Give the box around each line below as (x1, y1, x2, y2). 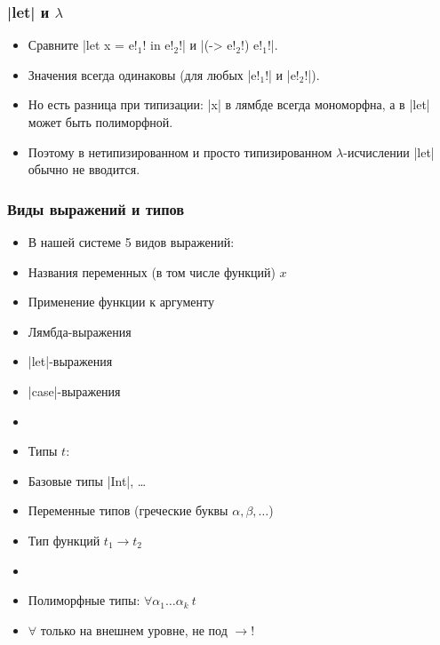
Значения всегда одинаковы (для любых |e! (28, 65, 260, 84)
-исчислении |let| (343, 142, 435, 161)
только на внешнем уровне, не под (40, 620, 228, 639)
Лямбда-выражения (28, 322, 132, 340)
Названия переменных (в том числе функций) (28, 262, 276, 281)
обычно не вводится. (28, 160, 140, 179)
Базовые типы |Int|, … (28, 471, 147, 490)
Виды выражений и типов (7, 197, 185, 219)
